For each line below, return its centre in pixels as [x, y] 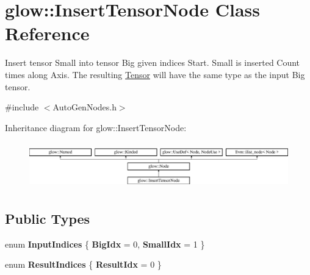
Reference [47, 33]
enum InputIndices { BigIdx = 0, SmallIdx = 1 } [105, 244]
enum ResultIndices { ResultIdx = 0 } [83, 264]
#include [22, 107]
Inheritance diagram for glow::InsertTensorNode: [96, 127]
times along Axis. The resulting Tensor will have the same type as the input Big [155, 74]
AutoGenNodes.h [85, 107]
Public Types [48, 218]
